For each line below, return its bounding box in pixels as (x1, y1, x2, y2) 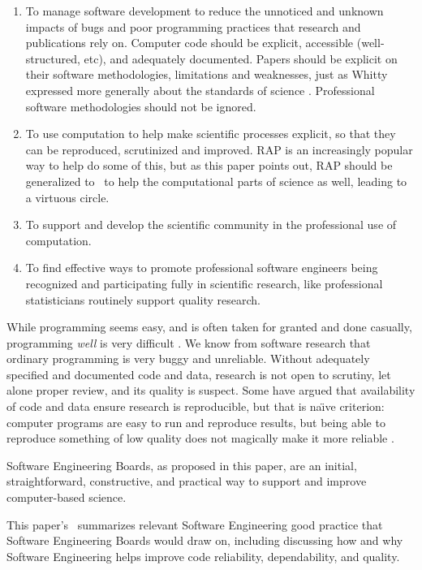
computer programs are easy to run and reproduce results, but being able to (6, 413, 385, 430)
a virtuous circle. (25, 188, 110, 205)
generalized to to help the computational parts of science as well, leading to (25, 172, 407, 189)
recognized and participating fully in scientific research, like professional (25, 274, 383, 291)
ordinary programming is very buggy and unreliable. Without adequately (6, 350, 370, 367)
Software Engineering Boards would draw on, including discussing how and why (6, 532, 403, 549)
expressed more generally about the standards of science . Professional (25, 81, 375, 98)
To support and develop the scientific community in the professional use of (25, 216, 397, 233)
